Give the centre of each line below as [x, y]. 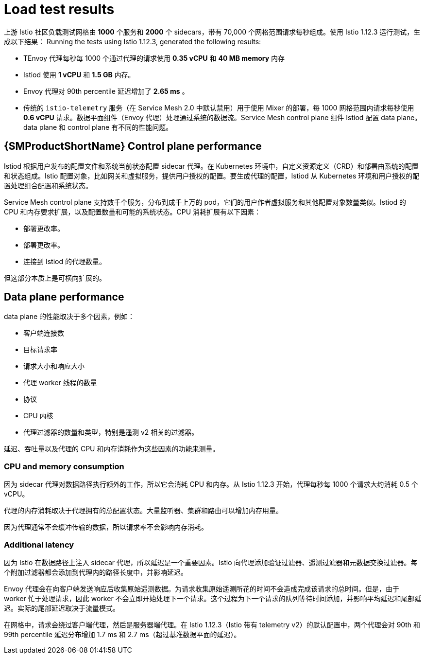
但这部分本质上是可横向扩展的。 [55, 278]
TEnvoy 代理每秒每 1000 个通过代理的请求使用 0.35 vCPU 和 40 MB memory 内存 [154, 58]
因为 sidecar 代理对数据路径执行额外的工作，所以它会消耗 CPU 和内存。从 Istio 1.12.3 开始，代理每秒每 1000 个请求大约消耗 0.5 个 [211, 484]
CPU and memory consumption [64, 466]
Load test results [59, 9]
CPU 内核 [38, 416]
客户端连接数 [44, 333]
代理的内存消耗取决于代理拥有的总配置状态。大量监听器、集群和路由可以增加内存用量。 [143, 511]
